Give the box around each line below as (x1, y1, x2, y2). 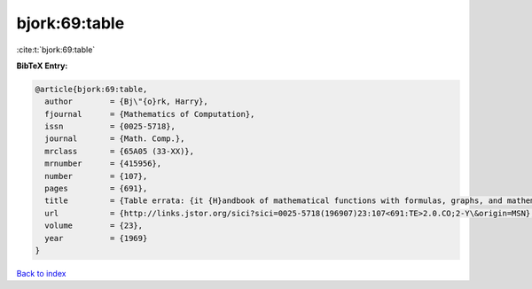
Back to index (16, 268, 66, 278)
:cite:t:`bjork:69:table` (16, 44, 96, 55)
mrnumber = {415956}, (44, 159, 162, 168)
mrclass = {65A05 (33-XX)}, (44, 146, 195, 156)
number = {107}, (44, 171, 148, 181)
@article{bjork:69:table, (35, 84, 148, 94)
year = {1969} (44, 233, 148, 243)
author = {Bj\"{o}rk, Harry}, (44, 97, 208, 106)
